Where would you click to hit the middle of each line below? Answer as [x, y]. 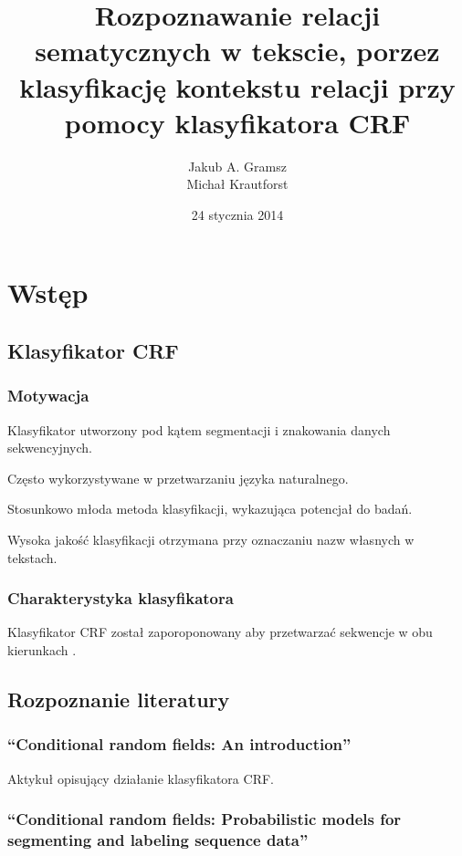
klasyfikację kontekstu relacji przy [237, 86]
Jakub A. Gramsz [237, 166]
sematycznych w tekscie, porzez [237, 51]
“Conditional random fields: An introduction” [179, 744]
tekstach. [32, 557]
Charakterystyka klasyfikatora [121, 598]
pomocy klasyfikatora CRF [237, 122]
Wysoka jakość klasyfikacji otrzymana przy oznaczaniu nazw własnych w [211, 540]
